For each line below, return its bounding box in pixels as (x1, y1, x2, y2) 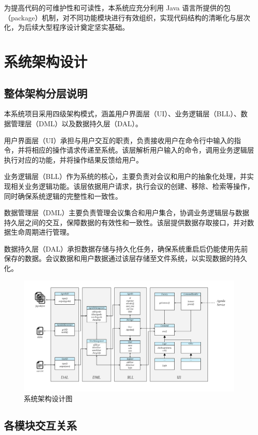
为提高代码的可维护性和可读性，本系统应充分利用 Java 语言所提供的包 (4, 2, 231, 12)
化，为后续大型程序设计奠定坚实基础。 (4, 22, 129, 32)
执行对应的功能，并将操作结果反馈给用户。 (4, 154, 143, 165)
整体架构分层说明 (4, 85, 87, 100)
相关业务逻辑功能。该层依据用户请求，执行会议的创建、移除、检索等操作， (10, 180, 254, 191)
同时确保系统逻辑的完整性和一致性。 (4, 190, 122, 201)
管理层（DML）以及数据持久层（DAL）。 (10, 118, 142, 128)
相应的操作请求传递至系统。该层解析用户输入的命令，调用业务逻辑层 (31, 145, 254, 155)
